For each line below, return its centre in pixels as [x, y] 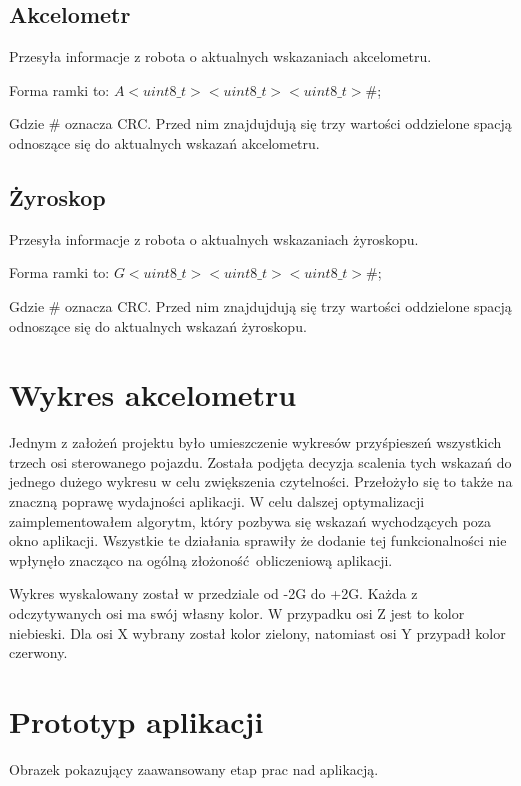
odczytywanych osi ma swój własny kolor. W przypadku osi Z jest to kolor [237, 613]
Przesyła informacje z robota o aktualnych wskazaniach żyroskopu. [214, 238]
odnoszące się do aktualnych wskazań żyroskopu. [158, 325]
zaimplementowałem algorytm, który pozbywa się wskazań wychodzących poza [250, 520]
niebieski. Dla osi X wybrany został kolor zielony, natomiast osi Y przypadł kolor [257, 632]
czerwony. [38, 652]
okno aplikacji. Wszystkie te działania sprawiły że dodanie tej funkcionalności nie [258, 540]
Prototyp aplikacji [136, 721]
